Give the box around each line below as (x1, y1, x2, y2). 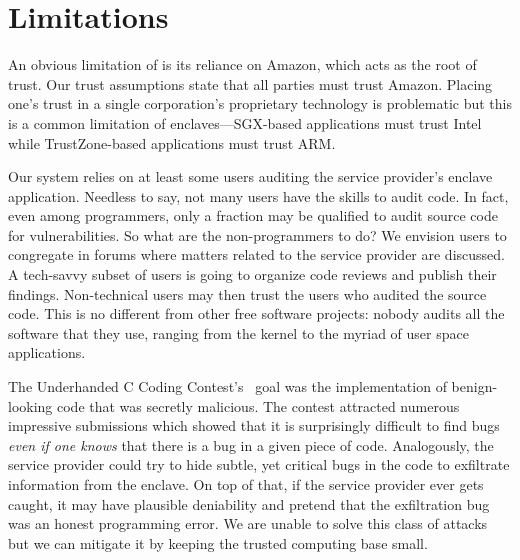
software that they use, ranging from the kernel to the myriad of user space (8, 322, 469, 343)
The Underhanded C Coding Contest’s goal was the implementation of (8, 376, 447, 397)
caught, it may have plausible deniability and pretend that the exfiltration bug (8, 493, 490, 514)
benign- (451, 376, 498, 397)
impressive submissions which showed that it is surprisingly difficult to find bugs (8, 415, 500, 436)
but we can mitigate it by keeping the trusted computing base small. (8, 532, 428, 553)
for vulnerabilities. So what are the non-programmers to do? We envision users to (8, 224, 507, 245)
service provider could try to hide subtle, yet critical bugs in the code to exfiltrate (8, 454, 510, 475)
